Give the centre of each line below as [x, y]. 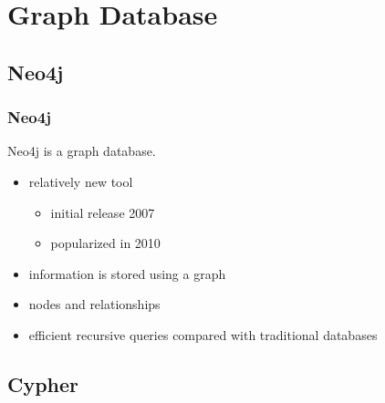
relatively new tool [81, 181]
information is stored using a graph [127, 273]
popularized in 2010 [105, 243]
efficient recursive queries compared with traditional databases [203, 334]
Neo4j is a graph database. [82, 151]
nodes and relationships [94, 304]
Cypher [43, 383]
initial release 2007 [103, 212]
